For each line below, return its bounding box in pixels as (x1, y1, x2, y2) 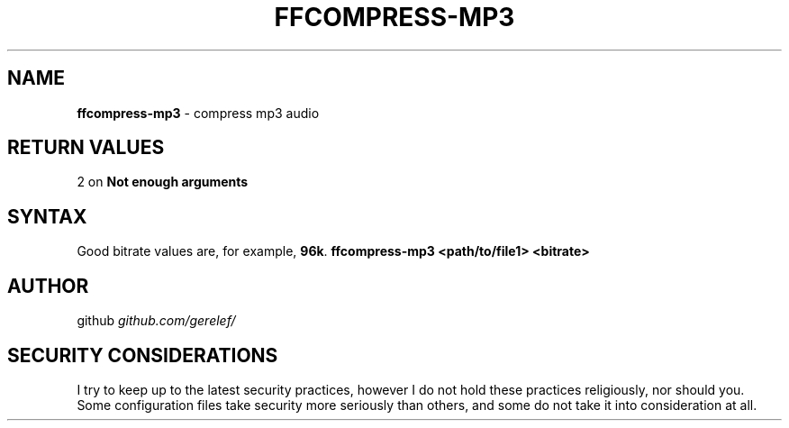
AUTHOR (7, 274, 89, 297)
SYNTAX (7, 205, 87, 228)
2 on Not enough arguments (77, 174, 249, 190)
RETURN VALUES (7, 136, 165, 159)
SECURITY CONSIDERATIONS (7, 343, 278, 367)
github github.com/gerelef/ (77, 313, 236, 329)
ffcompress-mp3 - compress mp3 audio (77, 105, 320, 121)
